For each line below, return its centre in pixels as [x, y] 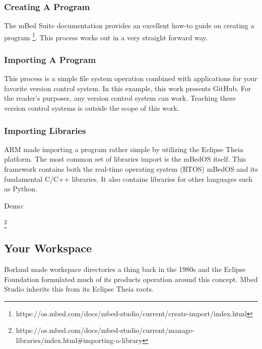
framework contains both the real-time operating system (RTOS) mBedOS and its [131, 169]
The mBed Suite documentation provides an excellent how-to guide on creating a [129, 25]
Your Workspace [48, 248]
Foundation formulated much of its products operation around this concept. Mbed [131, 279]
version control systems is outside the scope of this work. [92, 108]
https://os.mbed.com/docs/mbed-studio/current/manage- [105, 330]
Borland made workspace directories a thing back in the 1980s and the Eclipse [125, 269]
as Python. [21, 189]
